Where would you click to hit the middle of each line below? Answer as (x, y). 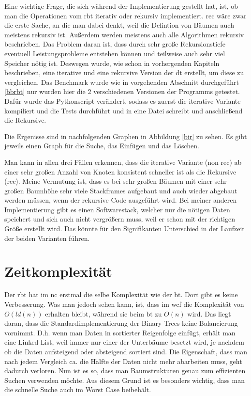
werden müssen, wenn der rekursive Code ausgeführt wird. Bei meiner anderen (121, 200)
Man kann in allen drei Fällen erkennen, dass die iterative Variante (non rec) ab (123, 162)
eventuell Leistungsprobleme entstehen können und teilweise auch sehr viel (115, 53)
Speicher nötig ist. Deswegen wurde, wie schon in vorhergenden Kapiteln (112, 63)
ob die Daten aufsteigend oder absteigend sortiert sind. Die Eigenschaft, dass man (126, 351)
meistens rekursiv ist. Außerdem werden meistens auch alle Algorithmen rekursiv (124, 34)
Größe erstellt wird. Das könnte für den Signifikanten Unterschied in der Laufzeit (125, 229)
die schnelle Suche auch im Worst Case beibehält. (78, 389)
